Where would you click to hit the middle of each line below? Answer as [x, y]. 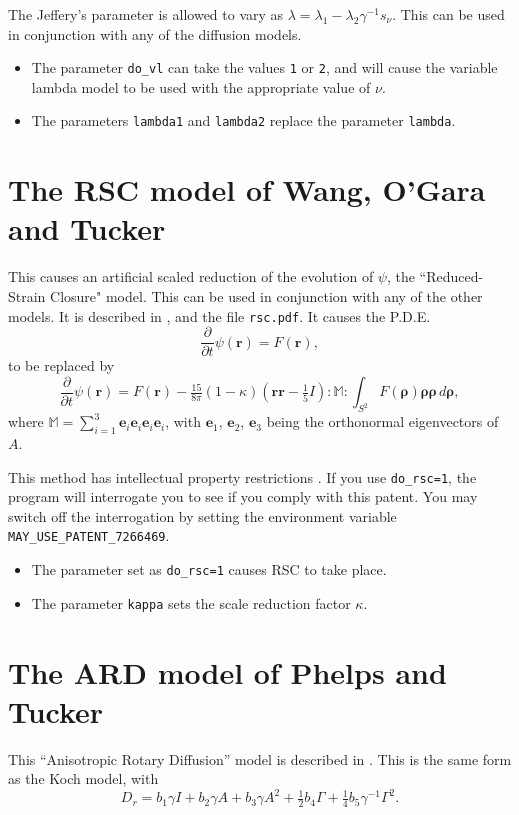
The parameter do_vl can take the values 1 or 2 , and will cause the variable [264, 67]
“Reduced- [451, 276]
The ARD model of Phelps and [227, 671]
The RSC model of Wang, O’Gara [247, 189]
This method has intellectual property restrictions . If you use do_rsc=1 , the [242, 476]
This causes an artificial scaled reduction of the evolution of [191, 276]
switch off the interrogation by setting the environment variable [202, 515]
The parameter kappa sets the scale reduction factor [191, 602]
